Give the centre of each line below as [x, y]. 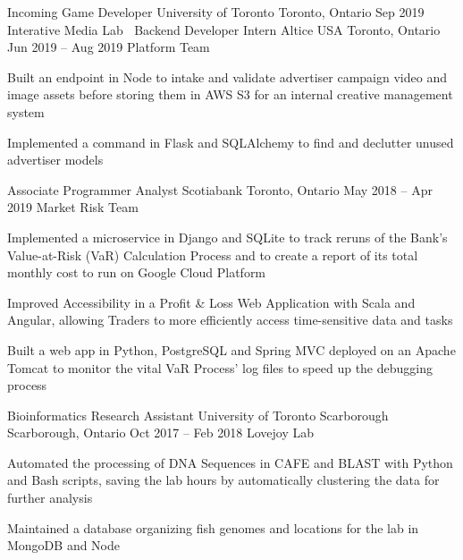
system [26, 111]
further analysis [50, 498]
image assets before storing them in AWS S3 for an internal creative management [230, 94]
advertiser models [55, 160]
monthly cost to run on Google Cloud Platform [137, 272]
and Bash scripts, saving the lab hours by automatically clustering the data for [223, 480]
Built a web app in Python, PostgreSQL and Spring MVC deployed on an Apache [231, 349]
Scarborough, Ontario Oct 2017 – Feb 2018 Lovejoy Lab [160, 433]
